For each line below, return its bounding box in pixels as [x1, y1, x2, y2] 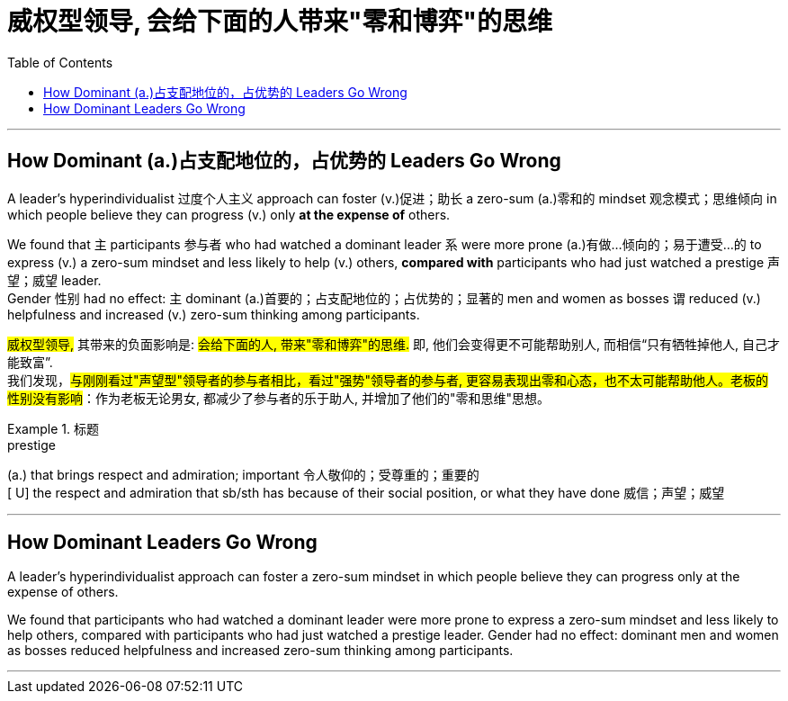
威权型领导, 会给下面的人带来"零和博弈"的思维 [7, 6, 553, 37]
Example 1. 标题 [7, 420, 99, 436]
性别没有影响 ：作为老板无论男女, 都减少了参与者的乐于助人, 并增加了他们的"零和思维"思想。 [7, 390, 550, 406]
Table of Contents [7, 54, 113, 70]
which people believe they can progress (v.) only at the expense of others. [7, 206, 451, 222]
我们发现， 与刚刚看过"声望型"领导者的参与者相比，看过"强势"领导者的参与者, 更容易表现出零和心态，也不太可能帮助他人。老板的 [7, 372, 769, 388]
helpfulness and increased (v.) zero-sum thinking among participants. [7, 306, 420, 322]
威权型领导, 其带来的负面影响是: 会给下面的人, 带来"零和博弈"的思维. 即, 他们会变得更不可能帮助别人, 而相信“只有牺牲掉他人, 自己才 [7, 336, 781, 352]
